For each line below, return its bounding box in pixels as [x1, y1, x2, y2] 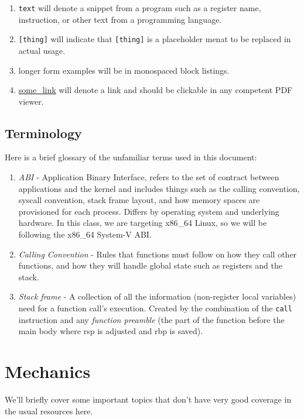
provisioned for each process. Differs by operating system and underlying [18, 205, 279, 217]
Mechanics [5, 359, 91, 383]
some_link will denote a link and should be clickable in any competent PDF [18, 84, 293, 96]
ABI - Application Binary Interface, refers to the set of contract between [18, 171, 279, 183]
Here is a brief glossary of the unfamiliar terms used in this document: [5, 151, 257, 163]
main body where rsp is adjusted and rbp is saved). [18, 325, 203, 337]
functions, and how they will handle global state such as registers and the [18, 259, 282, 272]
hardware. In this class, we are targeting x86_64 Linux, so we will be [18, 217, 267, 229]
